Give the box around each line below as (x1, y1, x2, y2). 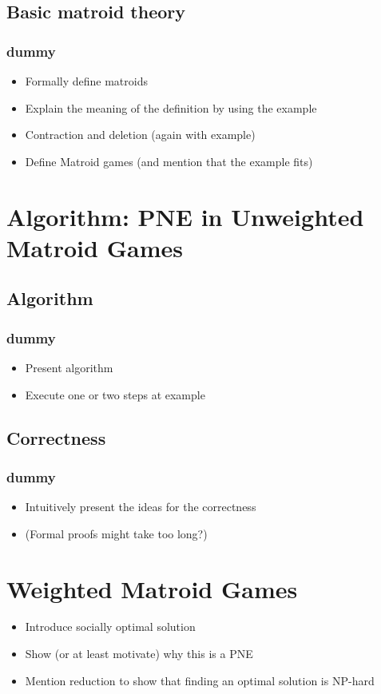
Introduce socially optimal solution (25, 618, 196, 635)
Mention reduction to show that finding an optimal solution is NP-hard (25, 672, 375, 688)
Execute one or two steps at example (25, 386, 205, 403)
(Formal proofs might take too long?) (25, 525, 208, 541)
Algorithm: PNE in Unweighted (6, 200, 364, 232)
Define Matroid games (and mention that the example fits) (25, 153, 313, 169)
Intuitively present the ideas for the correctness (25, 498, 256, 515)
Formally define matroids (25, 73, 148, 89)
